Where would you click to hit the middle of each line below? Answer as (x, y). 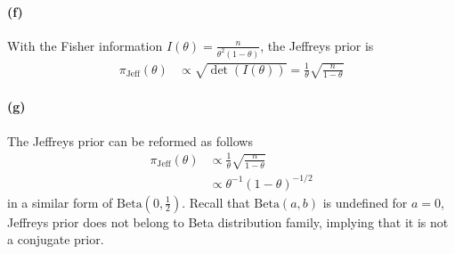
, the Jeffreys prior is (317, 45)
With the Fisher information (85, 45)
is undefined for (365, 202)
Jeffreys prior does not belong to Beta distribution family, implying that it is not (228, 221)
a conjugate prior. (56, 239)
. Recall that (216, 202)
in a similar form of (60, 202)
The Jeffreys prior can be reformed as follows (130, 140)
